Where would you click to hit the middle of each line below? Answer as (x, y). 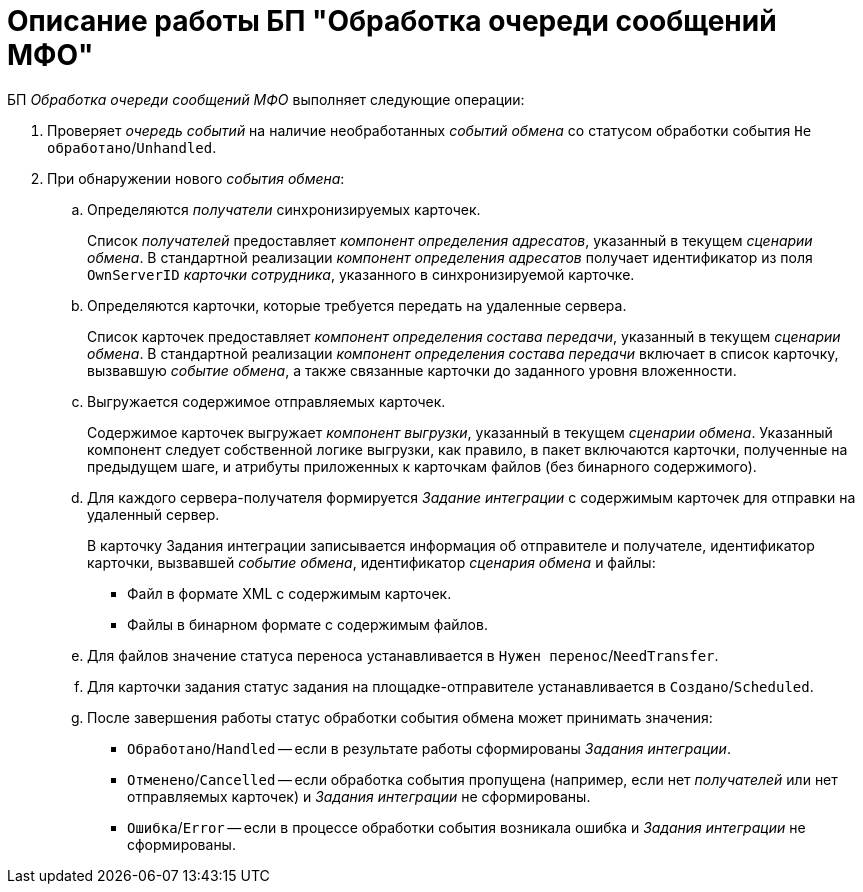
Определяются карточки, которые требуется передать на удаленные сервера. (357, 305)
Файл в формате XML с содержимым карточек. (289, 593)
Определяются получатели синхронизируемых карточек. (284, 209)
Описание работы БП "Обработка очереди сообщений (392, 21)
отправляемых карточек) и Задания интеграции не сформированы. (359, 796)
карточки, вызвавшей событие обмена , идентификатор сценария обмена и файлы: (371, 562)
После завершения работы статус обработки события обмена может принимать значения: (400, 717)
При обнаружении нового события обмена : (196, 178)
